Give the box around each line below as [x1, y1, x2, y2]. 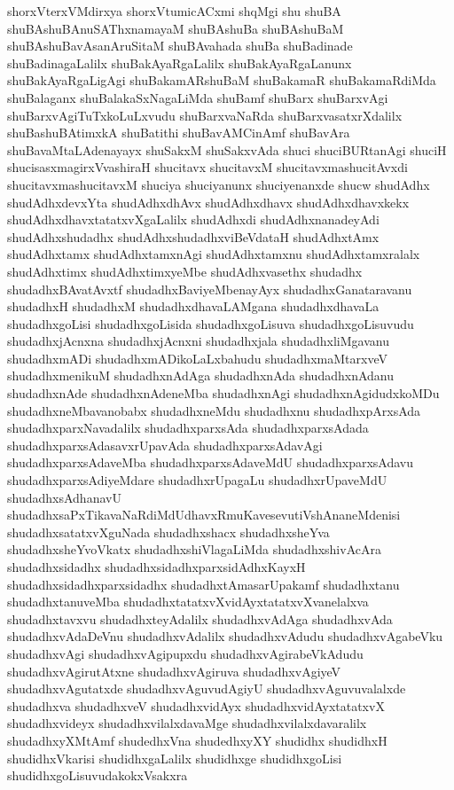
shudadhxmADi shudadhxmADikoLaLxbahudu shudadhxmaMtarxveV [7, 348, 387, 367]
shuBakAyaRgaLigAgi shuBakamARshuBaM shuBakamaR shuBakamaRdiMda [7, 71, 436, 90]
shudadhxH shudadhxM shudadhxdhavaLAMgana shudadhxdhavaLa [7, 297, 380, 316]
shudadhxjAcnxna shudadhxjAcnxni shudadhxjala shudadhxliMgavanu [7, 332, 389, 350]
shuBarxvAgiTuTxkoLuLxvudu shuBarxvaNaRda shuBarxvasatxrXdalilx [7, 106, 403, 124]
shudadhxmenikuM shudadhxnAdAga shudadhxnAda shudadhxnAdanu [7, 366, 395, 385]
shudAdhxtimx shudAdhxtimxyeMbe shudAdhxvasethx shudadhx [7, 262, 363, 280]
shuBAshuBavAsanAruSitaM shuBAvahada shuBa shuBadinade [7, 36, 353, 55]
